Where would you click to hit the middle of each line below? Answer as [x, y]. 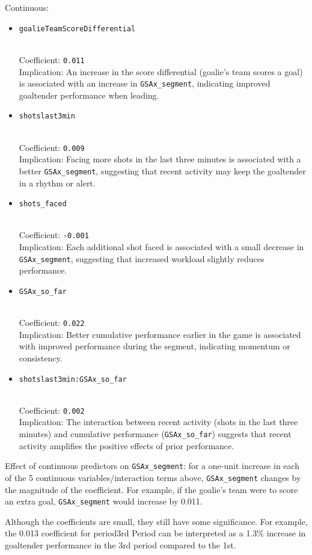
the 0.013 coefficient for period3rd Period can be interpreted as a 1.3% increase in [155, 533]
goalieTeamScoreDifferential [77, 29]
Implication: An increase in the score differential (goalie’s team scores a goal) [161, 71]
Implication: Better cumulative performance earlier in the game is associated [160, 334]
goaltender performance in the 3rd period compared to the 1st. [121, 545]
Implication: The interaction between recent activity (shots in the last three [158, 422]
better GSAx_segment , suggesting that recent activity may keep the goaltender [162, 170]
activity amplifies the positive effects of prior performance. [127, 445]
